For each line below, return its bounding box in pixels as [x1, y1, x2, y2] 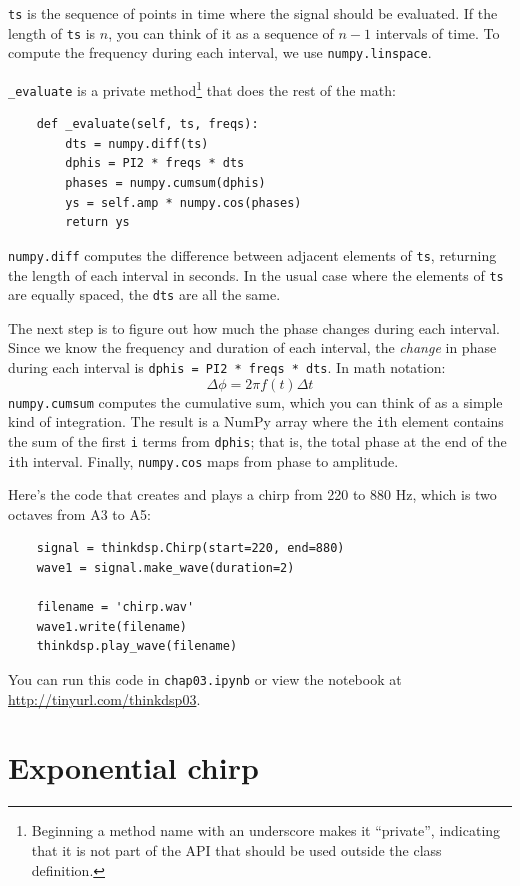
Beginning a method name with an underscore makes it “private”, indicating [31, 820, 501, 841]
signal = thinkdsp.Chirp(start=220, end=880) [36, 541, 345, 556]
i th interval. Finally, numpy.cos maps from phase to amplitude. [8, 450, 399, 471]
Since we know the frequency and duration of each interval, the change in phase [8, 337, 497, 358]
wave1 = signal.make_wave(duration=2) [36, 561, 295, 576]
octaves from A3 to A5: [8, 503, 151, 524]
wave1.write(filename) [36, 619, 187, 634]
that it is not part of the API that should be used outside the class [31, 840, 442, 860]
